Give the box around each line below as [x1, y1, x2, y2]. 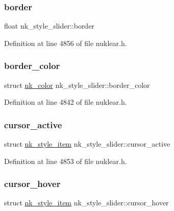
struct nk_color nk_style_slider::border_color [4, 79, 150, 90]
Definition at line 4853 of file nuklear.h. [4, 155, 127, 166]
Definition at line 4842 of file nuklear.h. [4, 97, 127, 107]
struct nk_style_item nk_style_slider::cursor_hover [4, 197, 169, 208]
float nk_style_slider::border [4, 20, 94, 31]
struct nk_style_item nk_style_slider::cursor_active [4, 138, 170, 149]
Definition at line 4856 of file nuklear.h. [4, 37, 127, 48]
